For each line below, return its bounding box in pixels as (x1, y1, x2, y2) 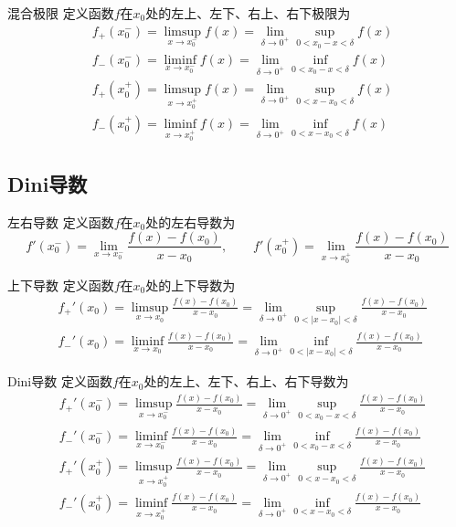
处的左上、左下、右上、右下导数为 (143, 372, 349, 391)
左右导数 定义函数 (7, 212, 114, 231)
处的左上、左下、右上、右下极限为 (145, 4, 351, 22)
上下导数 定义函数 (7, 275, 114, 294)
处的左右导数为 (145, 212, 236, 231)
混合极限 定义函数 (7, 4, 114, 22)
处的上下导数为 (145, 275, 236, 294)
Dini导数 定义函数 (7, 372, 112, 391)
